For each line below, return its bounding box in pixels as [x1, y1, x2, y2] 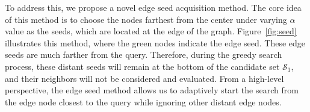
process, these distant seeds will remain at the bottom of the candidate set [5, 60, 280, 72]
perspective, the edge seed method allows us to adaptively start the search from [5, 84, 299, 96]
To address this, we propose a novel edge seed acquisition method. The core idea [5, 1, 302, 13]
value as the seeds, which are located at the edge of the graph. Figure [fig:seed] [5, 25, 297, 37]
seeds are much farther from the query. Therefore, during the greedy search [5, 48, 282, 61]
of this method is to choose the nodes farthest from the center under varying [5, 13, 287, 25]
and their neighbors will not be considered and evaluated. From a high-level [5, 72, 284, 84]
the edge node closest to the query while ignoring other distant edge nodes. [5, 95, 282, 108]
